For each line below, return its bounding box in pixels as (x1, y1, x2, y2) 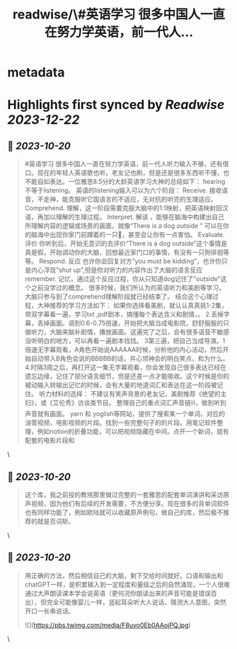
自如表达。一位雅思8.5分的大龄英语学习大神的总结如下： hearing (37, 178, 226, 186)
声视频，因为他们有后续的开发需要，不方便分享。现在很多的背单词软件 (24, 500, 230, 507)
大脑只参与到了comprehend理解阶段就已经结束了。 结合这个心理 (24, 292, 213, 301)
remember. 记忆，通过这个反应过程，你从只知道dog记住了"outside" (24, 275, 221, 283)
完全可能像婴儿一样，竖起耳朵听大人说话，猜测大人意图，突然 (46, 597, 226, 606)
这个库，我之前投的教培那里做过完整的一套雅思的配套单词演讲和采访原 (24, 490, 230, 499)
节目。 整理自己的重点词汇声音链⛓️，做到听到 (96, 398, 226, 407)
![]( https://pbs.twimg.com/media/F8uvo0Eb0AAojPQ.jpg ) (24, 621, 191, 629)
